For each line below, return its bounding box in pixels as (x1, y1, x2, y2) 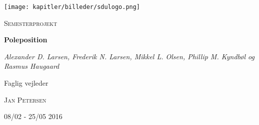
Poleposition (4, 34, 47, 45)
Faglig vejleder (4, 78, 48, 88)
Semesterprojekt (4, 17, 57, 28)
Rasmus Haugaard (4, 61, 59, 71)
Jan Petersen (4, 94, 46, 105)
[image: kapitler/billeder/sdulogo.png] (4, 3, 140, 10)
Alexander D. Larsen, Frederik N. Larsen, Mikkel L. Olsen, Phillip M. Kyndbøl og (4, 51, 254, 61)
